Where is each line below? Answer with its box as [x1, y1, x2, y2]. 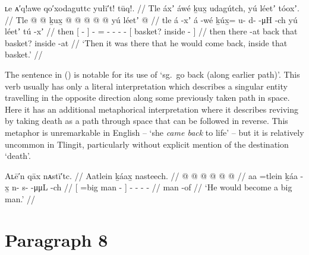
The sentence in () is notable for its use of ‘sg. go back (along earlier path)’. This [5, 68, 300, 80]
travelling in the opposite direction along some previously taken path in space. [5, 91, 290, 104]
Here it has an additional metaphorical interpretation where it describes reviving [5, 103, 299, 115]
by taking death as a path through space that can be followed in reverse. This [5, 114, 288, 127]
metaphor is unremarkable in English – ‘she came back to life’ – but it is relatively [5, 126, 304, 138]
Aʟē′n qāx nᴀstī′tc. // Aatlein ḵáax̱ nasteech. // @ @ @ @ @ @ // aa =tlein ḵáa [5, 169, 298, 181]
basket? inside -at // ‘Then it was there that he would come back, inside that [5, 36, 288, 49]
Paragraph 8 [5, 227, 108, 251]
